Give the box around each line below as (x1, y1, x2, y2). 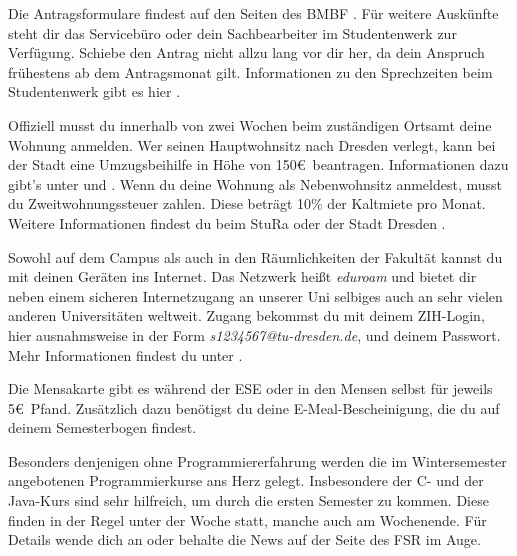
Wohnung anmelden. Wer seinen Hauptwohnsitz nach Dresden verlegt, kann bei (8, 134, 496, 155)
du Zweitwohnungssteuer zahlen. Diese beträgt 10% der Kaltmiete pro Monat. (8, 193, 486, 214)
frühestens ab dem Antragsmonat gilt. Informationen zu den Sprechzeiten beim (8, 61, 493, 82)
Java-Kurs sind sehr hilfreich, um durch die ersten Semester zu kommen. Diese (8, 490, 489, 511)
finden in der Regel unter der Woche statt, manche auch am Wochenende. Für (8, 509, 487, 530)
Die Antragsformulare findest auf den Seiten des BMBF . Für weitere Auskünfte (8, 3, 499, 23)
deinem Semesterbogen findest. (8, 417, 197, 438)
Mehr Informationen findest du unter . (8, 344, 243, 365)
